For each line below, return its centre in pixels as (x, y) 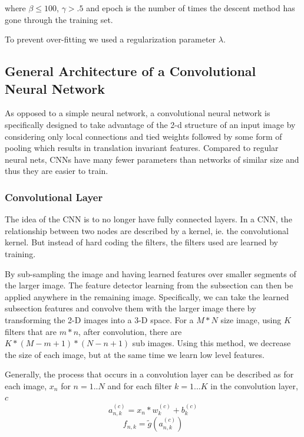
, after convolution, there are (130, 331)
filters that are (31, 331)
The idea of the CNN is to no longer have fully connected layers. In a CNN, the (148, 219)
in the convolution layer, (254, 385)
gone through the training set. (59, 19)
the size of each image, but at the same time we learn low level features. (135, 354)
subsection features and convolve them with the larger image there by (130, 308)
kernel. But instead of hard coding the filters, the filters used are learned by (141, 242)
